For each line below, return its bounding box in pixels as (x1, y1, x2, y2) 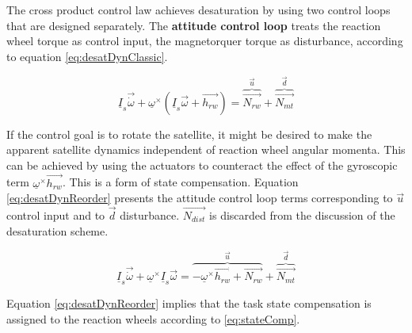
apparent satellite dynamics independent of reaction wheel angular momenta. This (6, 141, 406, 158)
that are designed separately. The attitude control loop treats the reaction (6, 17, 381, 33)
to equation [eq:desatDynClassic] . (6, 48, 168, 64)
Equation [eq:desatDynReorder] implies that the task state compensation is (6, 295, 372, 312)
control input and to (6, 207, 105, 223)
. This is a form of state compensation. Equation (62, 174, 299, 190)
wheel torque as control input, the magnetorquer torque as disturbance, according (6, 33, 403, 49)
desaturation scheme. (6, 222, 109, 239)
